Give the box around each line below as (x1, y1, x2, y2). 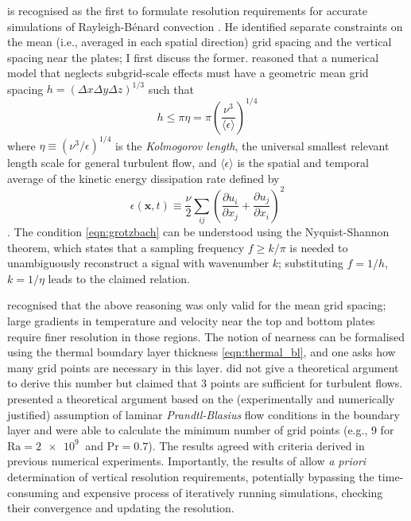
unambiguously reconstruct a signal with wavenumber (7, 255, 269, 271)
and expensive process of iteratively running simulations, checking (62, 484, 383, 500)
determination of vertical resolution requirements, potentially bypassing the (7, 468, 374, 484)
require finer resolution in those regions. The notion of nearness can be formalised (7, 328, 405, 344)
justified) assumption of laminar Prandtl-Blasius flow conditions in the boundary (7, 406, 400, 422)
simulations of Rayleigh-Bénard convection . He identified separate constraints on (7, 17, 403, 34)
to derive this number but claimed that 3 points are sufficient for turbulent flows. (7, 375, 403, 391)
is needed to (289, 239, 348, 255)
